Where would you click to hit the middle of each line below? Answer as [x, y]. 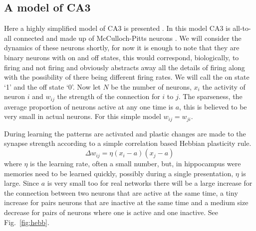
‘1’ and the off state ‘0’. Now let [52, 86]
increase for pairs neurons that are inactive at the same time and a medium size [126, 202]
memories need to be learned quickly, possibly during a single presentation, [119, 173]
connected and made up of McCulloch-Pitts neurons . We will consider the [128, 38]
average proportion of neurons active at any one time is [89, 106]
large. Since [22, 183]
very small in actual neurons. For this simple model [83, 116]
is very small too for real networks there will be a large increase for [150, 183]
